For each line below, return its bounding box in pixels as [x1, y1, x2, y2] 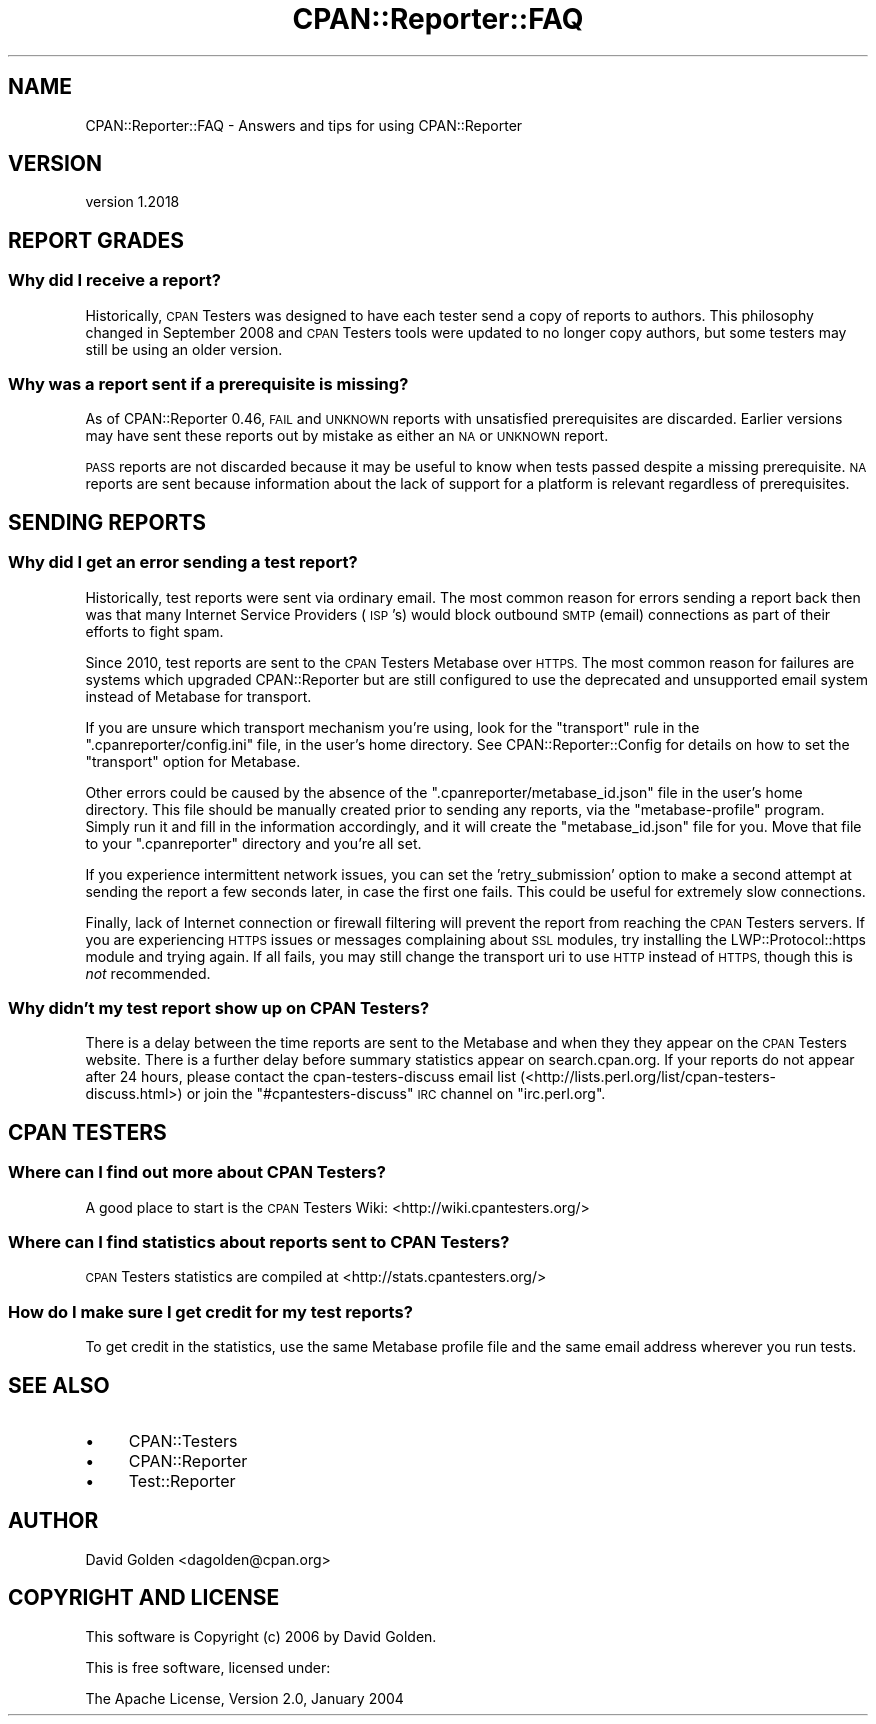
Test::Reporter [128, 1470, 236, 1491]
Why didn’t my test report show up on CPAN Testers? [8, 998, 430, 1018]
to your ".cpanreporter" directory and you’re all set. [85, 834, 422, 852]
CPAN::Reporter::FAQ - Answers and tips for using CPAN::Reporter [85, 116, 523, 134]
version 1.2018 [85, 193, 180, 211]
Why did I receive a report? [8, 270, 221, 291]
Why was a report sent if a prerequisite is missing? [8, 374, 409, 395]
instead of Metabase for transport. [85, 687, 312, 705]
